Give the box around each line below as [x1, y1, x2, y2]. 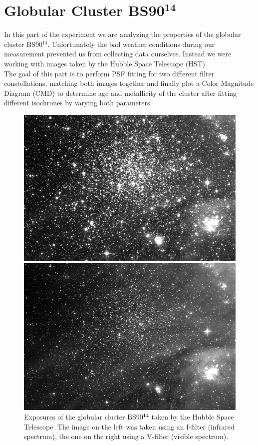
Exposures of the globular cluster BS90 [24, 412, 143, 422]
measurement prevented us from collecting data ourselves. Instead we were [4, 48, 232, 59]
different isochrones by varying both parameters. [4, 97, 152, 108]
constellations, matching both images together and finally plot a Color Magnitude [4, 78, 254, 88]
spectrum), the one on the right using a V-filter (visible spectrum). [24, 431, 229, 442]
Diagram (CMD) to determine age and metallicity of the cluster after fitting [4, 87, 237, 98]
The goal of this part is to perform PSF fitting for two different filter [4, 68, 215, 78]
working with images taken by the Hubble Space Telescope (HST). [4, 58, 207, 68]
